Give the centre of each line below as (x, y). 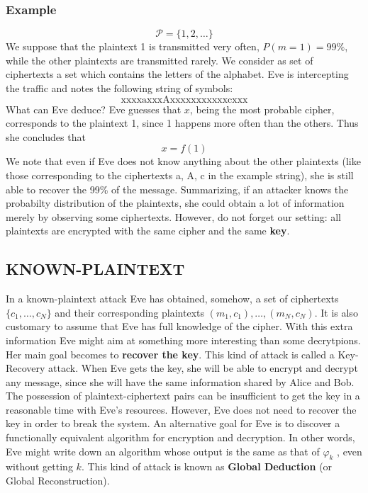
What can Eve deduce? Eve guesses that (94, 109)
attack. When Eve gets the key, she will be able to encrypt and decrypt (203, 368)
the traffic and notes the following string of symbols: (119, 88)
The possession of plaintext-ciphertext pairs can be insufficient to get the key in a (183, 396)
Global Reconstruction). (58, 481)
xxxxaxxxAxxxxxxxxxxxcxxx (184, 100)
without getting (39, 466)
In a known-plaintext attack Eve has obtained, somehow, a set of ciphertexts (172, 299)
